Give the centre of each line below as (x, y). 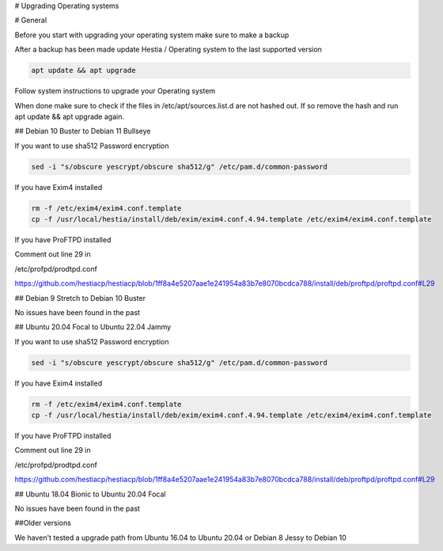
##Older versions (43, 523)
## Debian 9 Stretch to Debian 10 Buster (80, 298)
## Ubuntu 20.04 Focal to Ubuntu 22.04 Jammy (93, 327)
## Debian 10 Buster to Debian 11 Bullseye (83, 131)
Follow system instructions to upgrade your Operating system (115, 91)
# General (31, 21)
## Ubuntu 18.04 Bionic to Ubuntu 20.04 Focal (90, 494)
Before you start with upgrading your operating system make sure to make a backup (152, 35)
